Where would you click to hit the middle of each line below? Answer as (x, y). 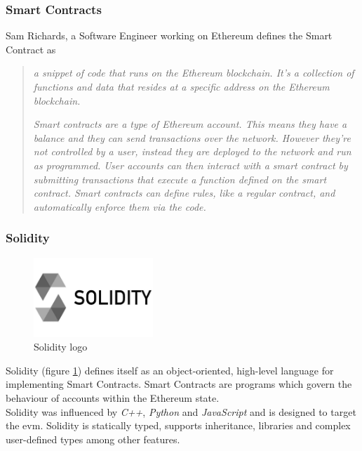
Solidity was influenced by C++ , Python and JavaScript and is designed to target (181, 411)
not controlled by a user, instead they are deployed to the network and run (192, 151)
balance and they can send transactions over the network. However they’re (192, 137)
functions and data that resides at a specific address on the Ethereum (181, 86)
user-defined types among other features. (93, 439)
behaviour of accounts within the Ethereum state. (113, 398)
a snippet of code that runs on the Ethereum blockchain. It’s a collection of (194, 73)
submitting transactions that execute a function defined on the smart (180, 179)
